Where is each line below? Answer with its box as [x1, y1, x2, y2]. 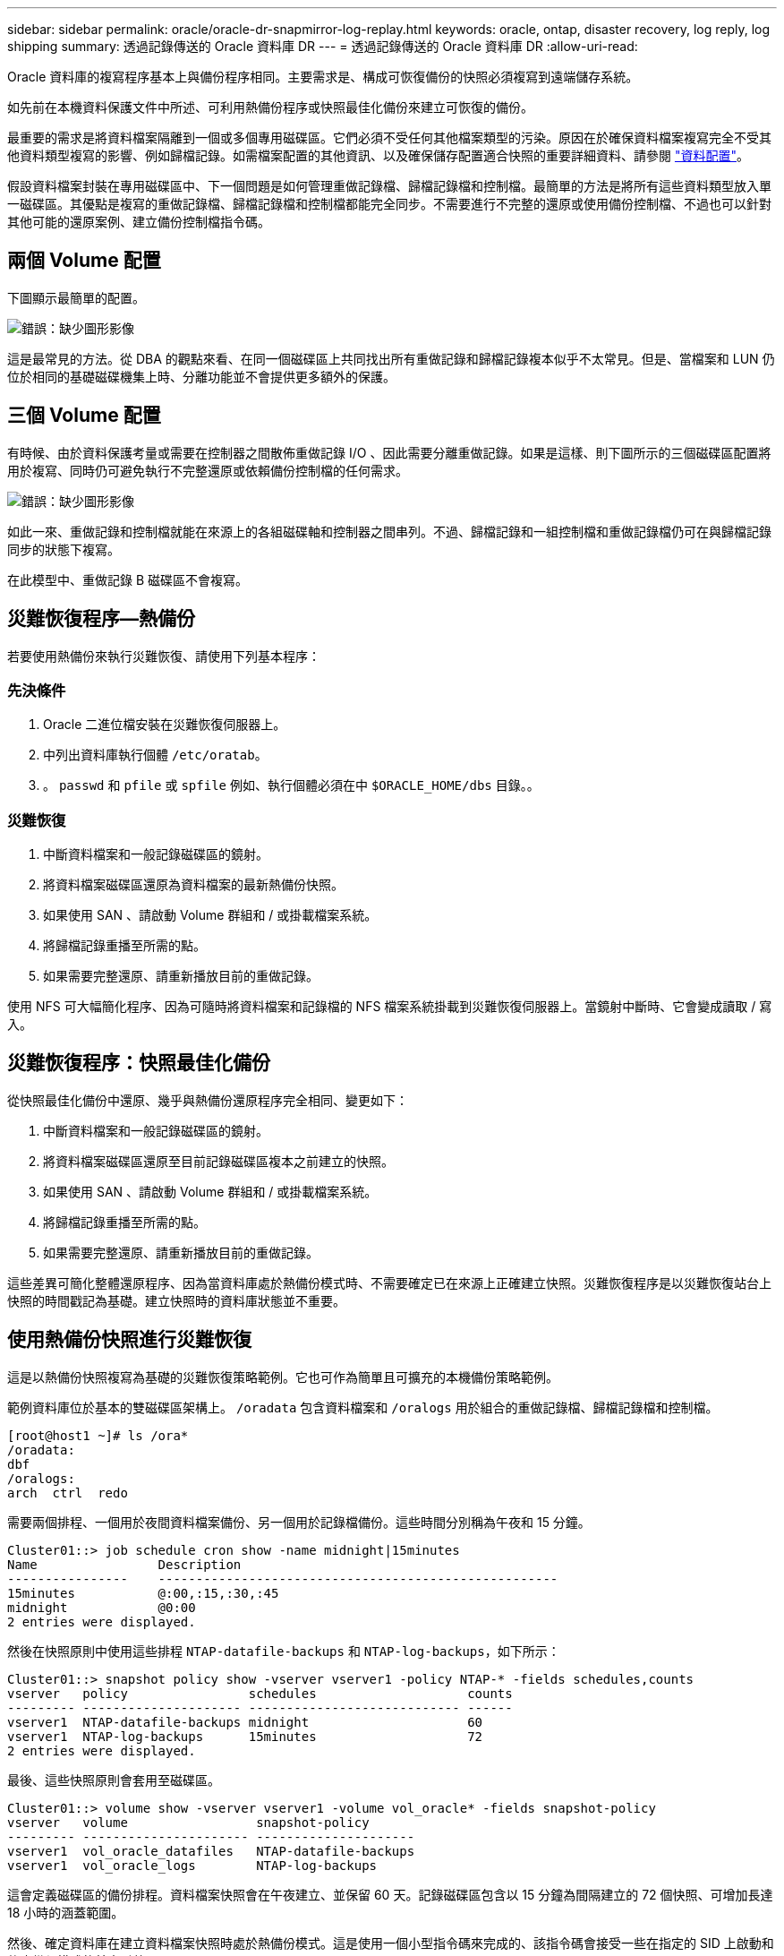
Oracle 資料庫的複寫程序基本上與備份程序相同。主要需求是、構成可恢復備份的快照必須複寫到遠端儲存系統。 [7, 69, 639, 84]
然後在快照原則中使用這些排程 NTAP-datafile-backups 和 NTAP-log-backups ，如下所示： [7, 1643, 560, 1659]
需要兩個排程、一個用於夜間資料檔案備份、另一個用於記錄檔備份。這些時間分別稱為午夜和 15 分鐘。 [7, 1514, 591, 1530]
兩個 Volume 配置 [7, 249, 161, 272]
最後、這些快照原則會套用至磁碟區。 [7, 1772, 220, 1788]
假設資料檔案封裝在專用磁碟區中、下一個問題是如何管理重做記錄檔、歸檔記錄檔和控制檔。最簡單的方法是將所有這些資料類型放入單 [7, 178, 771, 193]
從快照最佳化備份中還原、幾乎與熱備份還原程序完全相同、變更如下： [7, 1092, 408, 1108]
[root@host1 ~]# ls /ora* [7, 1428, 189, 1443]
